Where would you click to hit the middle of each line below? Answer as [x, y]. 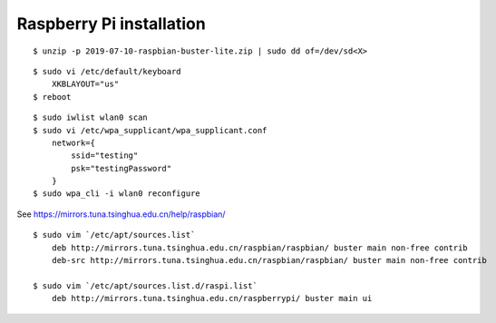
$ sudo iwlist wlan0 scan [91, 117]
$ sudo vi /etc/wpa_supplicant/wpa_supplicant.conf [150, 130]
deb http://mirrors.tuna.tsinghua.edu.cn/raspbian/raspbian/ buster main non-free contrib [260, 248]
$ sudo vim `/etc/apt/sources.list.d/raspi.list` [146, 285]
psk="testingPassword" [122, 168]
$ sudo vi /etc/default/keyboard [107, 71]
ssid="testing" [105, 156]
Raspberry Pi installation [111, 24]
